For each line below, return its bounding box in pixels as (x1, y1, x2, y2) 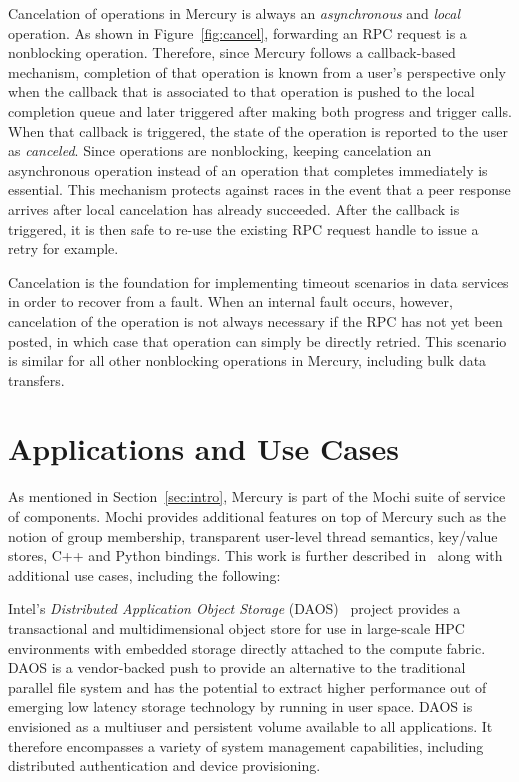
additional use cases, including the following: (8, 564, 281, 585)
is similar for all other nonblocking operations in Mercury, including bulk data (8, 350, 487, 371)
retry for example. (8, 238, 119, 259)
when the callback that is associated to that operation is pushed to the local (8, 81, 475, 102)
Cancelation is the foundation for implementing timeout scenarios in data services (8, 271, 509, 292)
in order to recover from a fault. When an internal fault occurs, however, (8, 291, 453, 312)
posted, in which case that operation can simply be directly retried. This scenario (8, 330, 507, 351)
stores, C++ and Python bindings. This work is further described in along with (8, 545, 503, 566)
